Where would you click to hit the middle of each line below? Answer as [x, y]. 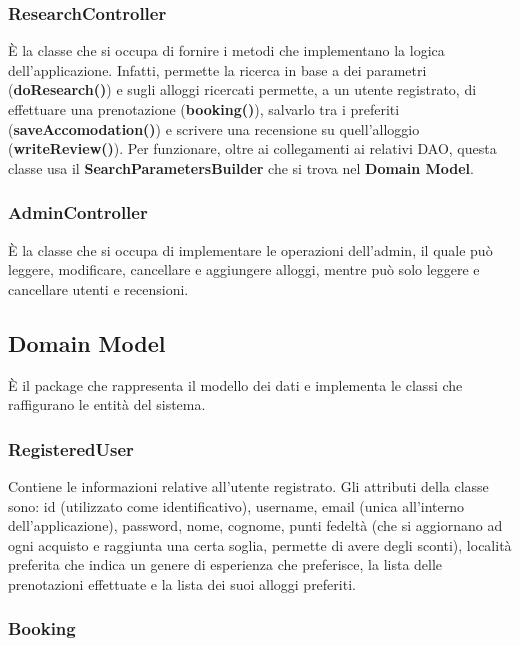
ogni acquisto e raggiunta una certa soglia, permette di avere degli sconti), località [260, 544]
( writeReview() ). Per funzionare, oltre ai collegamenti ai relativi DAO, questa [252, 148]
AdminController [78, 212]
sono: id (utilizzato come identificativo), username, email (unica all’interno [236, 505]
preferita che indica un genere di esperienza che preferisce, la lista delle [225, 564]
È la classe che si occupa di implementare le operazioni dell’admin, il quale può [250, 249]
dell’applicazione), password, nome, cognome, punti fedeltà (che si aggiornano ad [255, 525]
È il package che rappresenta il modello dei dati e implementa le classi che [235, 384]
